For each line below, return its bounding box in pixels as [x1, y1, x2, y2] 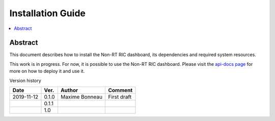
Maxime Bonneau [60, 94, 103, 101]
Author [60, 87, 78, 94]
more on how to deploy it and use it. [9, 68, 85, 74]
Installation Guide [9, 8, 86, 19]
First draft [107, 94, 132, 101]
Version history [9, 77, 42, 84]
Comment [107, 87, 133, 94]
